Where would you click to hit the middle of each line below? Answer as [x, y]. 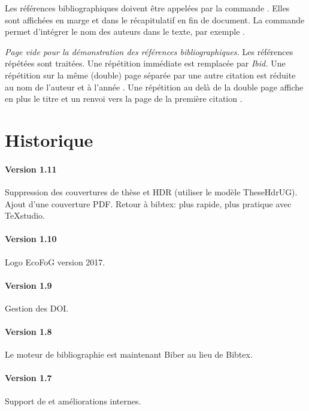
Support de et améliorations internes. [73, 401]
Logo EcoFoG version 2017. [55, 262]
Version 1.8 [28, 332]
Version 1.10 [31, 239]
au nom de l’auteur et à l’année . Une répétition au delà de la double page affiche [154, 87]
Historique [49, 139]
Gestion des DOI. [37, 308]
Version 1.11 [31, 169]
